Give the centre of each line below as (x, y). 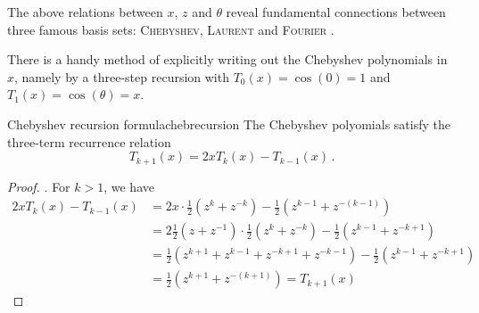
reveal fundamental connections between (336, 12)
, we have (129, 186)
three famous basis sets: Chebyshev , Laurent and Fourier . (171, 29)
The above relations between (85, 12)
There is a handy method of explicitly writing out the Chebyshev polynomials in (227, 59)
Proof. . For (39, 186)
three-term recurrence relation (89, 141)
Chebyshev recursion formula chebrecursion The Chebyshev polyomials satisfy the (229, 124)
